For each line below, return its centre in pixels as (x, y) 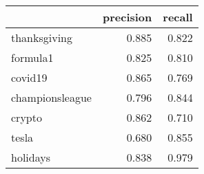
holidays (31, 157)
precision (127, 17)
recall (178, 17)
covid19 (29, 77)
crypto (27, 117)
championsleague (51, 97)
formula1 (32, 57)
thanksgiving (42, 37)
